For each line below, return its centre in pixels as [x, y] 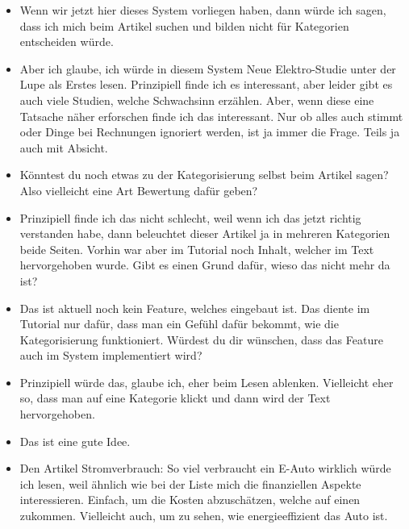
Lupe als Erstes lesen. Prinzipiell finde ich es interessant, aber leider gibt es [206, 84]
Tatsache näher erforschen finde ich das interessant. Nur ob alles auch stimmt [211, 116]
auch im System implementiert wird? [111, 355]
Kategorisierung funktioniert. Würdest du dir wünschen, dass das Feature [201, 339]
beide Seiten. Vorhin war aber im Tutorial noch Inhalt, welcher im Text [197, 249]
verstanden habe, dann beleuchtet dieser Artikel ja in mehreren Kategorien [205, 233]
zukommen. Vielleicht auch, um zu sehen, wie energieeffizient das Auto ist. [204, 516]
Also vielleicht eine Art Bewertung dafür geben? [139, 190]
